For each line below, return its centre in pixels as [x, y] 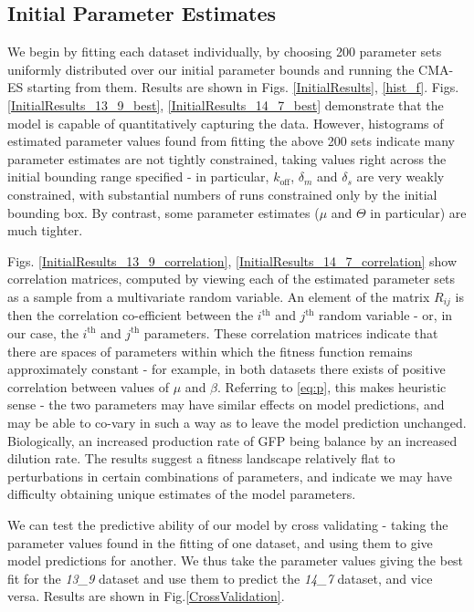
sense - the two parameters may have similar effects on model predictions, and [226, 405]
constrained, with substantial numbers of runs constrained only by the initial [222, 194]
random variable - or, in [386, 315]
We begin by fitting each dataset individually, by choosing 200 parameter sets [225, 52]
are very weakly [400, 176]
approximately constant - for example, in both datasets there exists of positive [226, 369]
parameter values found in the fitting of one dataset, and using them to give [220, 542]
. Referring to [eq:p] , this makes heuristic [332, 386]
